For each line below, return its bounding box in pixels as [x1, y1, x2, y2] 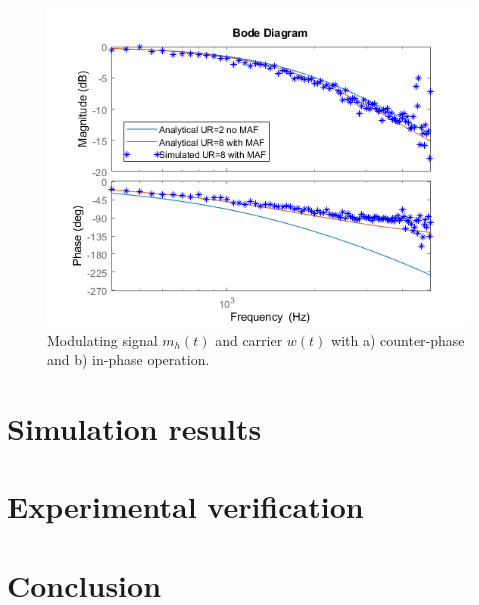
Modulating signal [47, 329, 158, 350]
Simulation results [7, 407, 262, 448]
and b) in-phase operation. [47, 349, 210, 370]
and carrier [215, 329, 283, 350]
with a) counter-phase [331, 329, 465, 350]
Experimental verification [7, 486, 364, 527]
